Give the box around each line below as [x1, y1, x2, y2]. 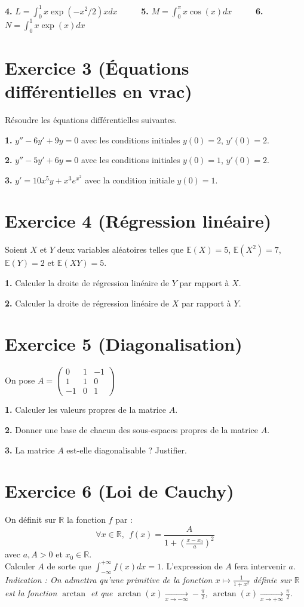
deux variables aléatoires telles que [57, 243, 184, 256]
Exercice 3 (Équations [5, 55, 189, 79]
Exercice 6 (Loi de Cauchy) [5, 479, 234, 503]
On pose [5, 373, 35, 386]
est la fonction [5, 586, 57, 599]
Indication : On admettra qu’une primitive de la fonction [5, 573, 213, 585]
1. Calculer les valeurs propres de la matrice [5, 403, 166, 416]
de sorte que [47, 559, 91, 572]
